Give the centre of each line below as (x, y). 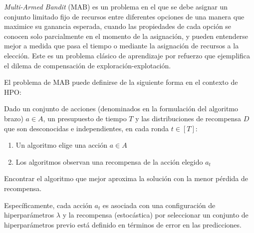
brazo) (14, 118)
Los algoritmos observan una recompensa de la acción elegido (109, 161)
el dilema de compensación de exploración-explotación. (88, 65)
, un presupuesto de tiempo (85, 118)
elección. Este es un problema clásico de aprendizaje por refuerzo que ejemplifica (127, 55)
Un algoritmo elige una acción (62, 145)
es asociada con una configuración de (159, 205)
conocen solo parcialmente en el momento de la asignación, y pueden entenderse (126, 36)
